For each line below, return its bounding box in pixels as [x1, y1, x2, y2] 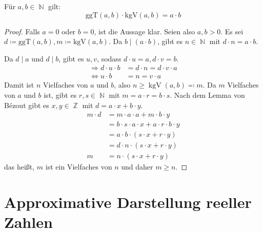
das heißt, [4, 161, 35, 172]
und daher [121, 161, 153, 172]
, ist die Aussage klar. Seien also [94, 26, 195, 36]
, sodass [97, 53, 122, 64]
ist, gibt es [44, 90, 77, 100]
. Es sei [220, 26, 244, 36]
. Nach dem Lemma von [170, 90, 245, 100]
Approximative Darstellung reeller [4, 192, 252, 213]
